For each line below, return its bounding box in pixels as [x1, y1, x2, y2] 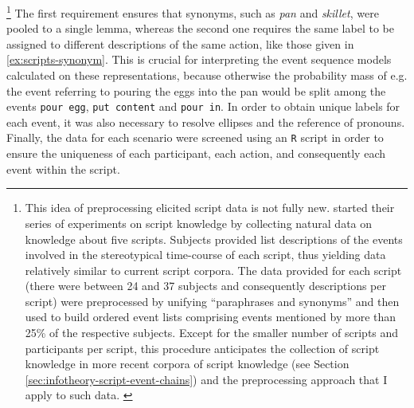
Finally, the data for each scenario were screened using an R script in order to [6, 129, 384, 146]
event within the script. [6, 160, 120, 177]
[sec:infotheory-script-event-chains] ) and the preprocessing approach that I [25, 371, 388, 387]
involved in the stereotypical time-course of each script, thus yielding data [25, 246, 386, 263]
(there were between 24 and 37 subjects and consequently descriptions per [25, 277, 386, 294]
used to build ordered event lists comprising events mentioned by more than [25, 308, 396, 325]
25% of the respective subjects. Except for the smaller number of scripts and [25, 324, 399, 341]
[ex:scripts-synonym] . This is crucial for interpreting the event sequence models [6, 51, 392, 68]
